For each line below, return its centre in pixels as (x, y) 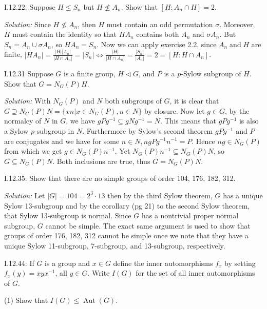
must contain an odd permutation (160, 24)
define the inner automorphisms (163, 263)
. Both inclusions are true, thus (101, 161)
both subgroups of (133, 101)
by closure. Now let (175, 110)
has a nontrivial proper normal (190, 215)
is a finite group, (90, 73)
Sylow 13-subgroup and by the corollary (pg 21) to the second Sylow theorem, (127, 205)
